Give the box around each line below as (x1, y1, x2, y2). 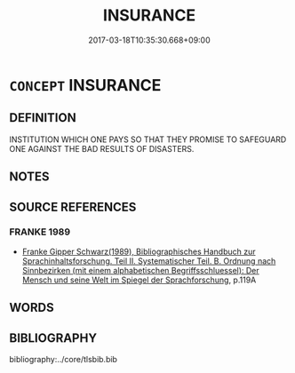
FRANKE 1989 (9, 226, 71, 238)
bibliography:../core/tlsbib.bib (9, 354, 118, 365)
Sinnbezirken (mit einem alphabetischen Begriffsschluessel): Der (21, 265, 259, 275)
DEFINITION (9, 110, 77, 125)
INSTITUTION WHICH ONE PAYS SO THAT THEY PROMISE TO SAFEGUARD (9, 134, 287, 145)
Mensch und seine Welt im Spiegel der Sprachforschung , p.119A (21, 274, 257, 285)
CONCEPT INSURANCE (9, 75, 162, 95)
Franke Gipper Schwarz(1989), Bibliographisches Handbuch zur (21, 246, 256, 257)
